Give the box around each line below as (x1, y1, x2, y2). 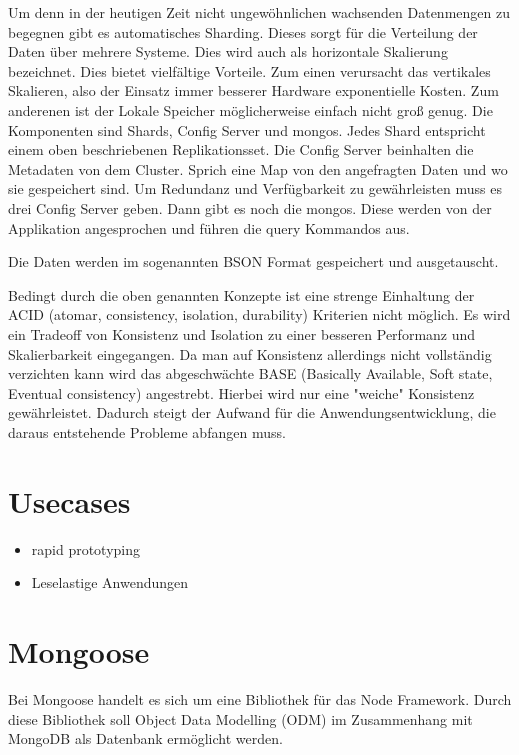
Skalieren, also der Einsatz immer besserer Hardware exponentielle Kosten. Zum (8, 80, 499, 101)
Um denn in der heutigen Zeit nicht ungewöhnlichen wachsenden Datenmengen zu (8, 2, 510, 22)
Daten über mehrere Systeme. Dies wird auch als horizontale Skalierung (8, 41, 448, 62)
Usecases (8, 480, 131, 521)
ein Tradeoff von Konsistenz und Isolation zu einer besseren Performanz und (8, 323, 476, 344)
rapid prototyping (31, 538, 141, 559)
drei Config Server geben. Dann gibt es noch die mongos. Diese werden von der (8, 197, 492, 218)
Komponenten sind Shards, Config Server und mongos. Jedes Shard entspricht (8, 119, 486, 140)
